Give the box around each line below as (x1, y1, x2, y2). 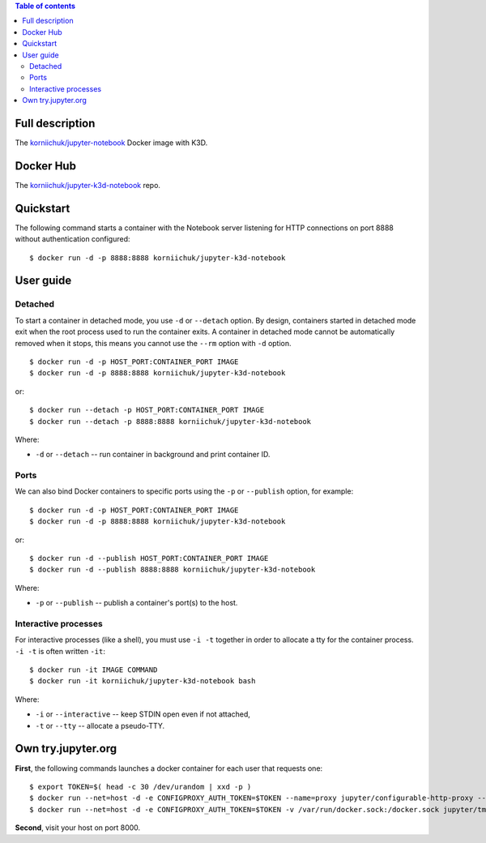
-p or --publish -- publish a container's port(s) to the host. (35, 598, 238, 608)
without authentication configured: (15, 234, 130, 244)
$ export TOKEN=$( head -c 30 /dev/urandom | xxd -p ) (29, 782, 252, 791)
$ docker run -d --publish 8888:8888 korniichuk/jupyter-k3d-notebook (29, 565, 316, 575)
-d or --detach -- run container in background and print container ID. (35, 450, 271, 460)
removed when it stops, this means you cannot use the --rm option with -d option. (15, 338, 292, 348)
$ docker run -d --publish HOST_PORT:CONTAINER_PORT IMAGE (29, 554, 269, 563)
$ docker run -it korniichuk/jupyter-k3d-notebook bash (29, 677, 256, 686)
